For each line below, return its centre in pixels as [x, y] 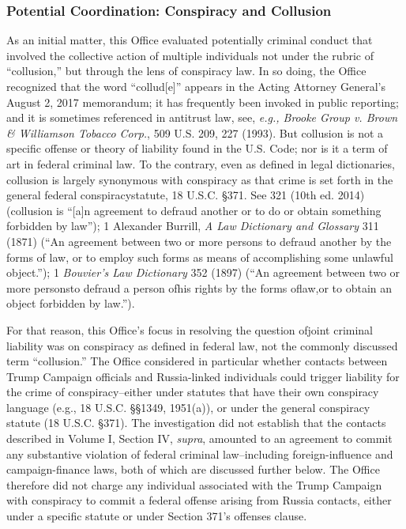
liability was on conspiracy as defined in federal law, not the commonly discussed [202, 345]
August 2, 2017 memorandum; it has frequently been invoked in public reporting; [203, 102]
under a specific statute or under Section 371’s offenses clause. [157, 516]
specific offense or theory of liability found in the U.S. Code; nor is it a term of [197, 148]
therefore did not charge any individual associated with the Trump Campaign [194, 484]
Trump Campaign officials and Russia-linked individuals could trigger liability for [203, 376]
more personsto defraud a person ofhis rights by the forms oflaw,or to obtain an [199, 287]
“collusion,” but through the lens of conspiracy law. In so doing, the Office [186, 71]
